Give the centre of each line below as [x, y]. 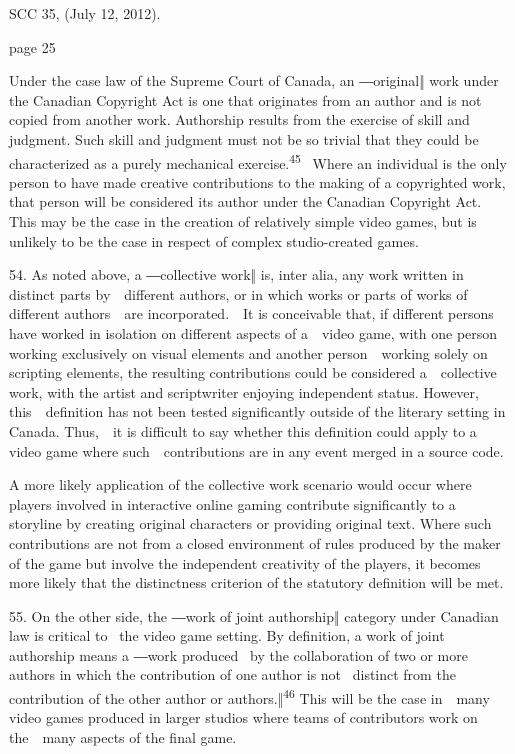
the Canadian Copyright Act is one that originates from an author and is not [245, 99]
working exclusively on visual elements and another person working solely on [248, 352]
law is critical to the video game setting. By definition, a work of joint [227, 635]
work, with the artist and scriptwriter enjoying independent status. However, [244, 391]
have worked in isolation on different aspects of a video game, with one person [253, 332]
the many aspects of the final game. [123, 736]
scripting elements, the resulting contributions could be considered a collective [253, 372]
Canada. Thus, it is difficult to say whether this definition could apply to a [243, 430]
